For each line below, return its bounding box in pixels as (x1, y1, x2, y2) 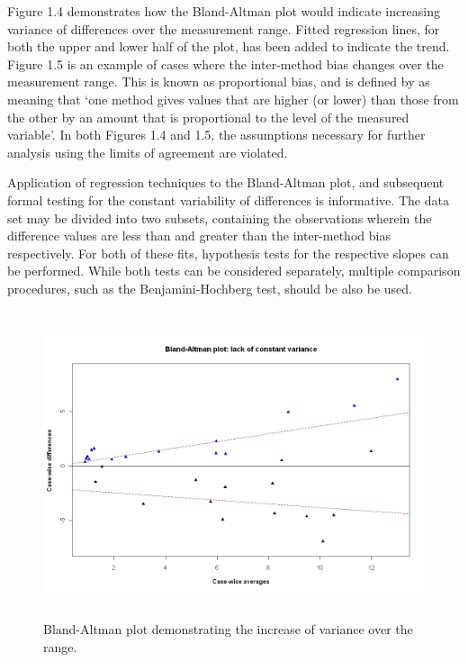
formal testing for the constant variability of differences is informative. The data (7, 190, 449, 209)
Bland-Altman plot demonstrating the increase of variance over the (43, 620, 413, 639)
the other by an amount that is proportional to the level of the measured (7, 107, 409, 126)
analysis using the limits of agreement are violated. (7, 142, 288, 161)
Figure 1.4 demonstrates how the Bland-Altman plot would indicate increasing (7, 2, 441, 20)
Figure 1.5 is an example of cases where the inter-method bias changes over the (7, 54, 444, 73)
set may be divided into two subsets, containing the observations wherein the (7, 208, 432, 227)
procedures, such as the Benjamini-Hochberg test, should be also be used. (7, 278, 413, 297)
